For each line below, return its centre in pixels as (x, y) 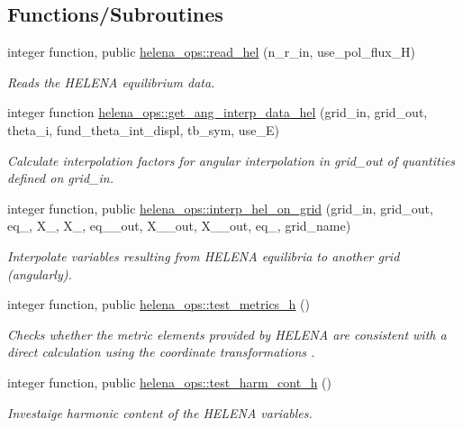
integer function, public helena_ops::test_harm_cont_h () (170, 382)
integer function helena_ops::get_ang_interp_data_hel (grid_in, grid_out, (218, 112)
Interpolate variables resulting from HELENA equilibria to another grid (204, 255)
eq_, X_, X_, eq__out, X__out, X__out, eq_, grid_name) (179, 226)
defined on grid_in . (60, 178)
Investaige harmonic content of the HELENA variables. (160, 412)
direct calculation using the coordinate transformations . (161, 352)
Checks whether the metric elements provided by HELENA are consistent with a (227, 334)
